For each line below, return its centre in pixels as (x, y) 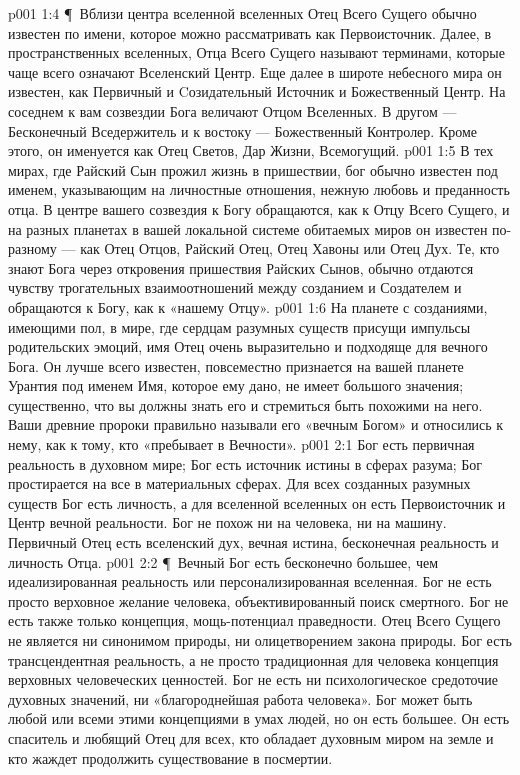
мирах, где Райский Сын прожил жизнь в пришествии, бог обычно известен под (253, 169)
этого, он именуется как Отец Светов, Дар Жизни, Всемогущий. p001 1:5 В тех (251, 150)
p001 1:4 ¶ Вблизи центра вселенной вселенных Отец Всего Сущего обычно (242, 13)
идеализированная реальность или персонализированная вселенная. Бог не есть (250, 581)
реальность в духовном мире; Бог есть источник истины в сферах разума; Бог (245, 463)
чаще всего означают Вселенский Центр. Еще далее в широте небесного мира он (255, 71)
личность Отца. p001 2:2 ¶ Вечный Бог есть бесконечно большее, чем (223, 561)
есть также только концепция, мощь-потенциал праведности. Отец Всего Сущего (254, 620)
